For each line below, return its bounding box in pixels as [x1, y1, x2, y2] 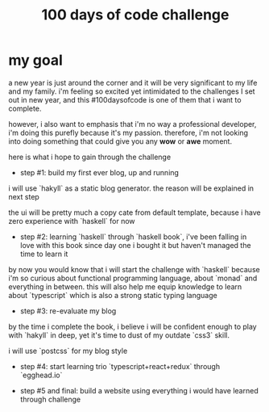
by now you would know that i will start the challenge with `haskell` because [8, 264, 260, 274]
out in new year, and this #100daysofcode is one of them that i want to [8, 95, 242, 104]
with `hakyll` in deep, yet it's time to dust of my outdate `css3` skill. [8, 330, 230, 340]
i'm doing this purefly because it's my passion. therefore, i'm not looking [8, 128, 248, 137]
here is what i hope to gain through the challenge [8, 152, 172, 162]
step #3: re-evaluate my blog [19, 305, 117, 316]
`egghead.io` [19, 370, 63, 380]
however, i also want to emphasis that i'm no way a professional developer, [8, 119, 257, 128]
